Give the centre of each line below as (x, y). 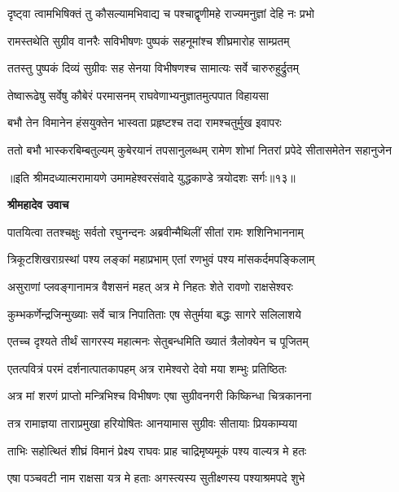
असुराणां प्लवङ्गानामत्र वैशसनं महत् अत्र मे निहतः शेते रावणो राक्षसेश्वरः (150, 286)
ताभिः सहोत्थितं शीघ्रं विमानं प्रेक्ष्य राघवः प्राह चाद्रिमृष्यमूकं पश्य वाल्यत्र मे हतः (157, 450)
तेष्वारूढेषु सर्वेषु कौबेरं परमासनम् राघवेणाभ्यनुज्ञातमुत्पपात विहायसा (138, 95)
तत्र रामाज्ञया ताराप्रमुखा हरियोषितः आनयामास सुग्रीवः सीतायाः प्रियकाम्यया (152, 422)
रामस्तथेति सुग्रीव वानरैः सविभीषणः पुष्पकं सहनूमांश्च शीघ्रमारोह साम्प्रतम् (149, 40)
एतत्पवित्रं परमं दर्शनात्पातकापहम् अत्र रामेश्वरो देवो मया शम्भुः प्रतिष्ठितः (147, 368)
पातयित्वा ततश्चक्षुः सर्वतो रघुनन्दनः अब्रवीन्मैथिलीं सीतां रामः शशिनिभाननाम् (156, 231)
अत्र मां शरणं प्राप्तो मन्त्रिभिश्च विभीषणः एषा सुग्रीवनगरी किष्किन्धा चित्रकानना (160, 396)
